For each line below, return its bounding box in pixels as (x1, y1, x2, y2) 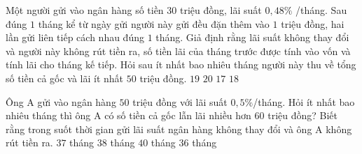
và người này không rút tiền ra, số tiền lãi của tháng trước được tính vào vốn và (6, 43, 351, 58)
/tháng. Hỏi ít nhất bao (253, 94, 355, 109)
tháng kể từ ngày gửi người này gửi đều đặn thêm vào (38, 16, 270, 31)
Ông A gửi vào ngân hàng (6, 94, 116, 109)
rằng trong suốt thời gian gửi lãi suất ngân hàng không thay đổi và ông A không (6, 121, 352, 136)
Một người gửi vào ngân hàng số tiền (6, 3, 164, 17)
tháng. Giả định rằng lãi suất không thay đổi (155, 30, 349, 45)
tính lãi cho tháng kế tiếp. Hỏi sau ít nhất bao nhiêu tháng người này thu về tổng (6, 57, 356, 72)
